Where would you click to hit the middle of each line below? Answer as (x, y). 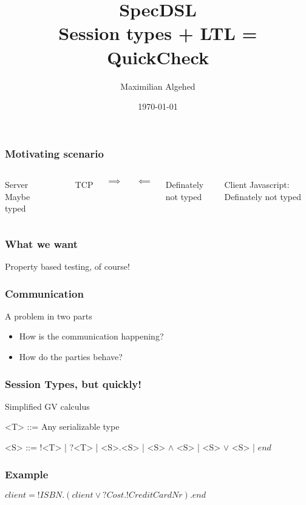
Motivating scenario (54, 153)
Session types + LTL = (158, 33)
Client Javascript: (257, 184)
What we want (42, 243)
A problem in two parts (49, 316)
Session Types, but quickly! (73, 383)
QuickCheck (158, 57)
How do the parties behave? (71, 356)
